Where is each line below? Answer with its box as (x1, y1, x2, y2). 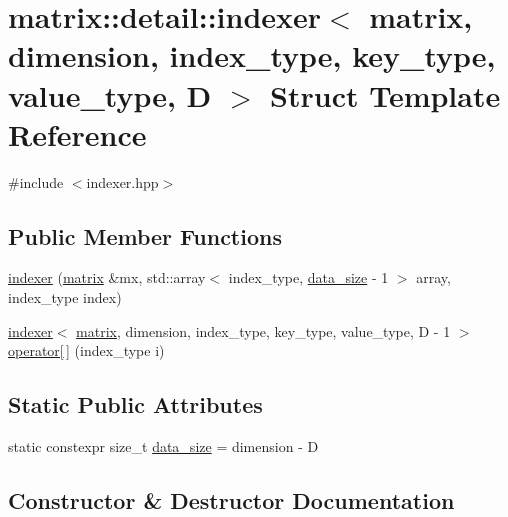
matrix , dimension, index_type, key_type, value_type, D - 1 (76, 320, 451, 341)
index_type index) (8, 287, 122, 308)
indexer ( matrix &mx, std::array (8, 267, 206, 288)
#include (8, 171, 64, 192)
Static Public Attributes (8, 389, 263, 420)
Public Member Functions (8, 220, 282, 251)
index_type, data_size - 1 (228, 267, 389, 288)
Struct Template (270, 74, 501, 115)
